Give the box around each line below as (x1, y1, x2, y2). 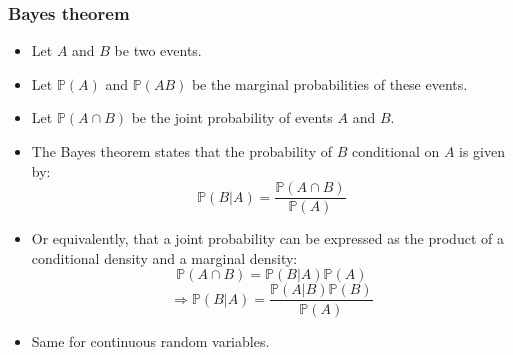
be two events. (114, 40, 202, 61)
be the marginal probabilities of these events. (191, 73, 468, 94)
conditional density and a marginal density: (31, 247, 298, 268)
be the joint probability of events (131, 107, 333, 128)
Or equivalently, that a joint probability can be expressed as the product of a (31, 228, 504, 249)
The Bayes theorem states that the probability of (31, 141, 333, 161)
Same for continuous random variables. (31, 330, 270, 351)
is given (459, 141, 506, 161)
